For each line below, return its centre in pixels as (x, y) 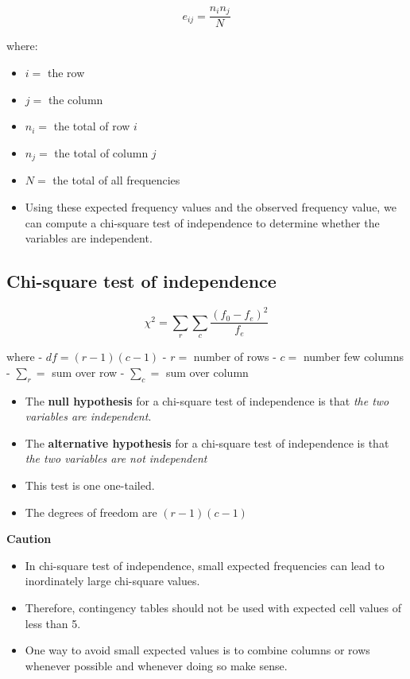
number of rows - (235, 357)
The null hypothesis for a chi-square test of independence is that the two (207, 400)
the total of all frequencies (116, 180)
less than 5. (53, 623)
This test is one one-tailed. (90, 485)
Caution (29, 539)
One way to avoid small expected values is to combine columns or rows (197, 650)
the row (66, 73)
